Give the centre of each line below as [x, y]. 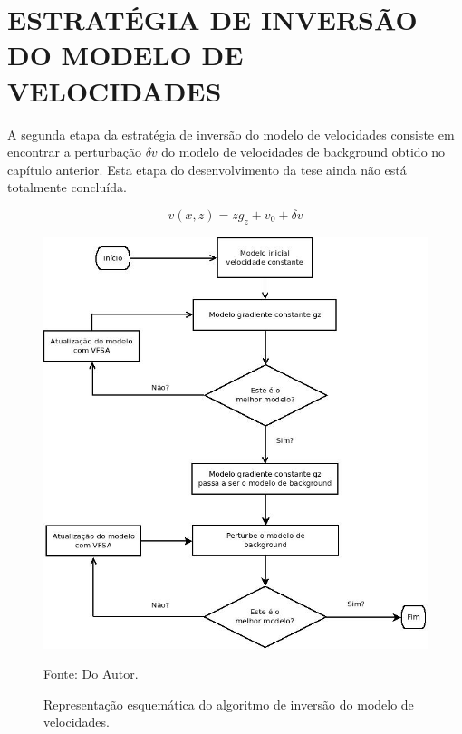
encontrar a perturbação [74, 152]
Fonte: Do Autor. [91, 674]
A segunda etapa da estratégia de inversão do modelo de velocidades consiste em [231, 134]
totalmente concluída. [67, 187]
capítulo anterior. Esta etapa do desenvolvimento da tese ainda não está [207, 169]
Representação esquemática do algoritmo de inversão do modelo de [229, 704]
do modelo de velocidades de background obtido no [303, 152]
